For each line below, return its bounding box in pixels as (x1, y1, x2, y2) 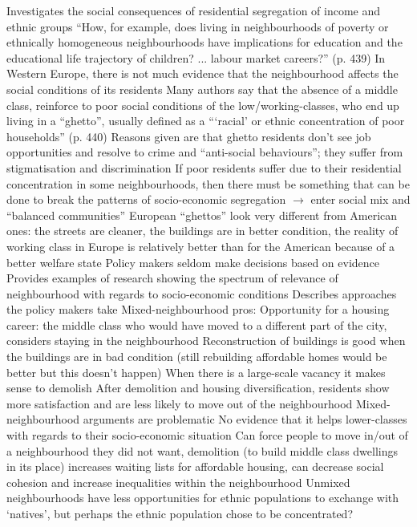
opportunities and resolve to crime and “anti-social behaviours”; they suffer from (6, 144, 403, 160)
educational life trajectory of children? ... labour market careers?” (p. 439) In (6, 49, 386, 66)
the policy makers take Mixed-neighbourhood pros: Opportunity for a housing (6, 301, 390, 318)
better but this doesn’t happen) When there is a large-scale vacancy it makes (6, 363, 386, 380)
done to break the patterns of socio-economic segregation (6, 191, 286, 208)
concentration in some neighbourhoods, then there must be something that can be (6, 175, 410, 192)
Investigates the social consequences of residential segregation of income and (6, 2, 381, 18)
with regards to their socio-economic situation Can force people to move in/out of (6, 427, 408, 444)
